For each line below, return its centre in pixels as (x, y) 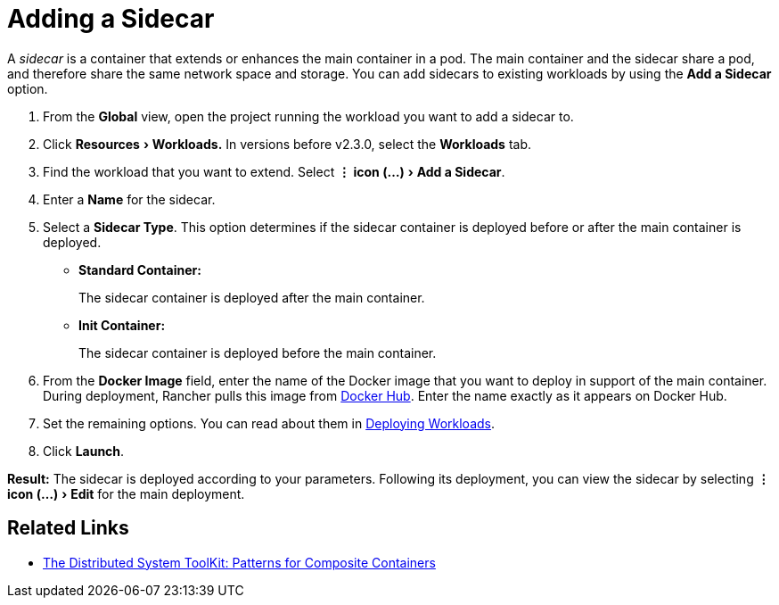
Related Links (68, 528)
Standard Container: (140, 269)
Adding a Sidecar (111, 19)
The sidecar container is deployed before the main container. (258, 352)
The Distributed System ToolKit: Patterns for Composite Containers (239, 562)
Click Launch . (84, 451)
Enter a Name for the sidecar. (129, 199)
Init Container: (122, 325)
